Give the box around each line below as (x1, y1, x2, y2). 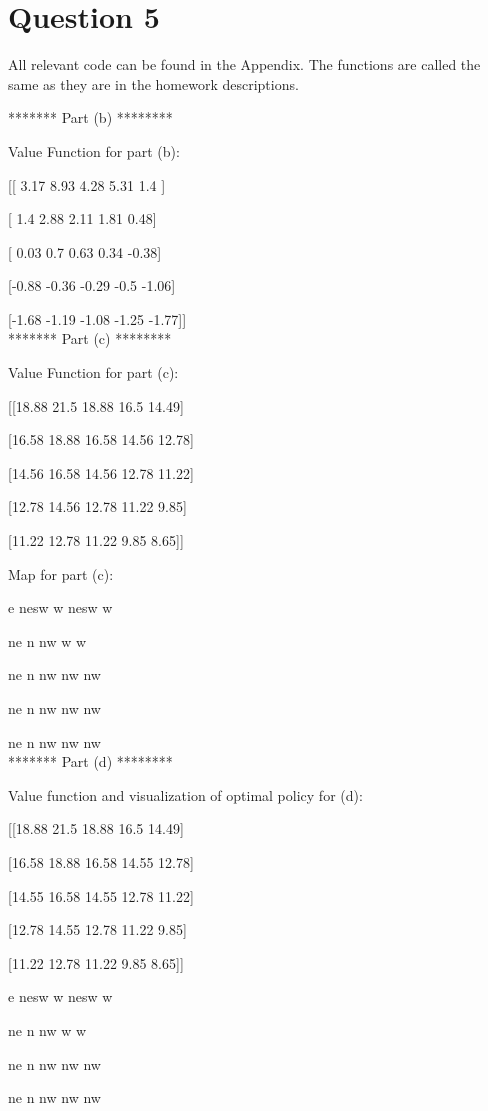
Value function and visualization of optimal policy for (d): (8, 784, 363, 805)
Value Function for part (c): (8, 362, 179, 383)
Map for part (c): (8, 563, 114, 584)
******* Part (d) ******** (8, 751, 173, 772)
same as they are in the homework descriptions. (8, 73, 299, 94)
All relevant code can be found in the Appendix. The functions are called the (8, 54, 481, 75)
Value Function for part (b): (8, 140, 180, 161)
